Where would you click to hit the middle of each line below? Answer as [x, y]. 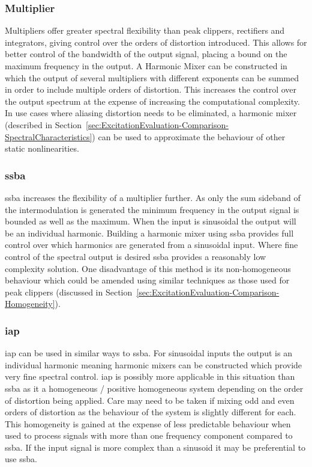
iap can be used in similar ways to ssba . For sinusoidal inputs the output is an [148, 353]
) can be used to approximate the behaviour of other [189, 136]
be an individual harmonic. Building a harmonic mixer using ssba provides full [149, 233]
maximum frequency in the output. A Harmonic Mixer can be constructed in [146, 66]
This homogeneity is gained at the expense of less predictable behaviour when [148, 423]
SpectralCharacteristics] [49, 136]
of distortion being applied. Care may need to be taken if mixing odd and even [150, 400]
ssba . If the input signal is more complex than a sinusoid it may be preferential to [155, 447]
